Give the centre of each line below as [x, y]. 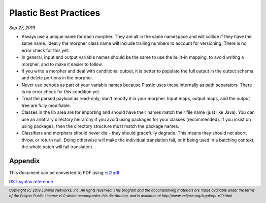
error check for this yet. [45, 50]
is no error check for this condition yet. [61, 92]
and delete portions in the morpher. [57, 78]
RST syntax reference [31, 182]
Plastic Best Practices [55, 13]
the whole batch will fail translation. [57, 147]
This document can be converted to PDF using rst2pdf [65, 173]
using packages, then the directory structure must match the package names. [100, 126]
